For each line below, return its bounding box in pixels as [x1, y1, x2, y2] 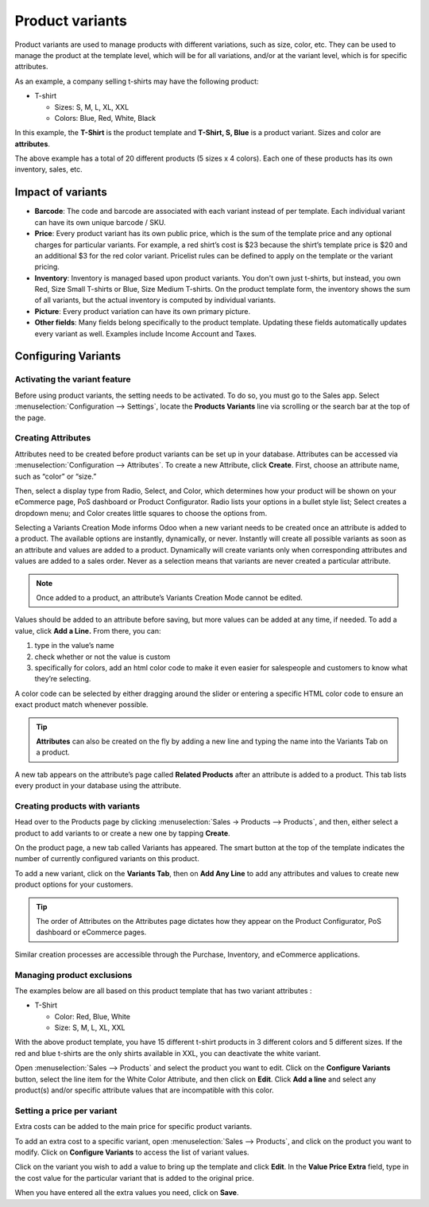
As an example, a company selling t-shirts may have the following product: [14, 76, 259, 86]
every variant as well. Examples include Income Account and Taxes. [34, 328, 257, 338]
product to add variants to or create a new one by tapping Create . [14, 828, 230, 838]
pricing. [34, 262, 60, 272]
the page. [14, 413, 47, 422]
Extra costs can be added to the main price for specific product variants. [14, 1122, 253, 1131]
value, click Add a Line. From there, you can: [14, 626, 161, 635]
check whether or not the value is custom [34, 652, 171, 662]
